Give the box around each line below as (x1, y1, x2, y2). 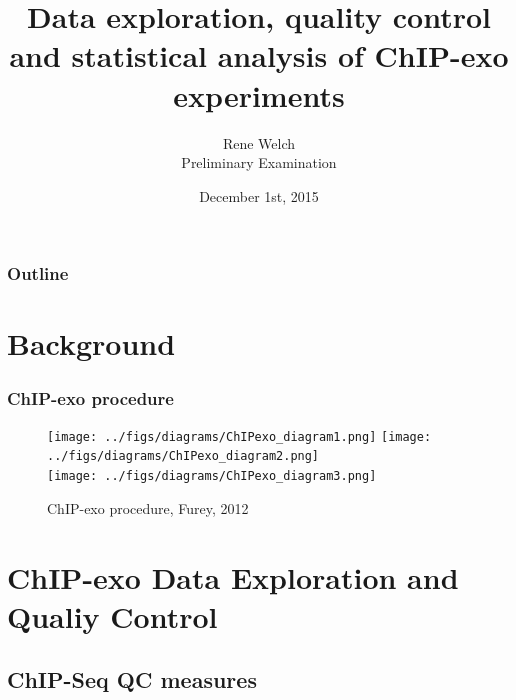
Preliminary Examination (181, 152, 337, 173)
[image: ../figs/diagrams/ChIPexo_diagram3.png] (47, 469, 377, 484)
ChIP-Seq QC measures (7, 664, 257, 695)
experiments (173, 74, 345, 115)
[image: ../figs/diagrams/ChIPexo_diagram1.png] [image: (47, 429, 432, 444)
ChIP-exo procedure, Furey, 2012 (47, 497, 249, 518)
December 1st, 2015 (199, 185, 319, 206)
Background (7, 323, 176, 364)
